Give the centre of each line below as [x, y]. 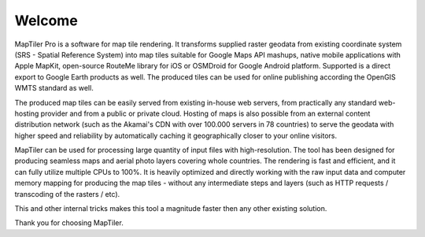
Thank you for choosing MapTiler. [69, 223]
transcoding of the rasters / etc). [67, 194]
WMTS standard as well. [54, 88]
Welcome [46, 20]
